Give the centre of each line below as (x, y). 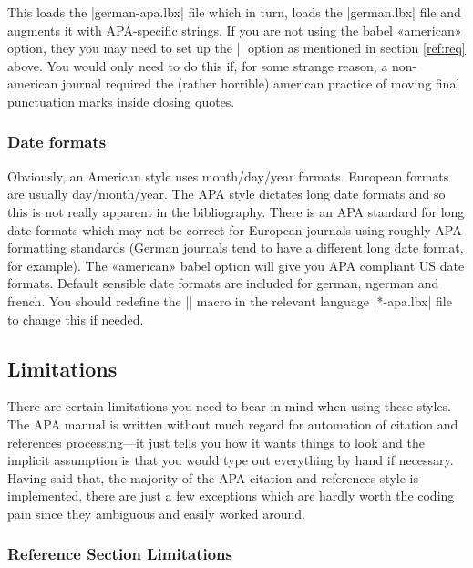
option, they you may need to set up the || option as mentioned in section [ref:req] (236, 48)
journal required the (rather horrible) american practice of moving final (261, 83)
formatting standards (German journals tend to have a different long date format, (236, 248)
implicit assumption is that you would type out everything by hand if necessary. (231, 460)
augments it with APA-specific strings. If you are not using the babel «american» (235, 30)
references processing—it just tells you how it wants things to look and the (216, 442)
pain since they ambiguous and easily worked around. (156, 513)
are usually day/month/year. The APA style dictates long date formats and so (226, 194)
